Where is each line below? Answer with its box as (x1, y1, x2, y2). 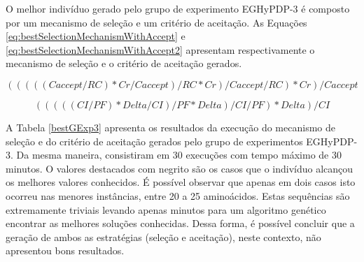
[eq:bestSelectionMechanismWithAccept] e (6, 29, 185, 43)
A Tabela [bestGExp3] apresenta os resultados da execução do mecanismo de (6, 119, 335, 134)
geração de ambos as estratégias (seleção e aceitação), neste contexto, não (6, 229, 321, 244)
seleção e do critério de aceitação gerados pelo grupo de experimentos (6, 133, 303, 148)
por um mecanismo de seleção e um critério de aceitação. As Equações (6, 15, 307, 29)
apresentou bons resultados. (6, 243, 125, 258)
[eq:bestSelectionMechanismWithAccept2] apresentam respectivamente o (6, 42, 315, 57)
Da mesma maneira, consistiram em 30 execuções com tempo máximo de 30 (16, 147, 342, 162)
